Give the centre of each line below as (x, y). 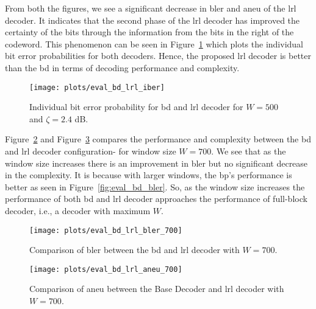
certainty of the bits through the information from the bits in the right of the (149, 32)
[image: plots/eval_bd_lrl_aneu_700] (106, 269)
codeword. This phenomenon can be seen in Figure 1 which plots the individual (154, 43)
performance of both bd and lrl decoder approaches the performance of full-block (156, 199)
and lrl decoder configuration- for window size (91, 151)
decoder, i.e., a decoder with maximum (78, 210)
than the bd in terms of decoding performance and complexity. (122, 67)
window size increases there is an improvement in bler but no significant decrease (156, 163)
